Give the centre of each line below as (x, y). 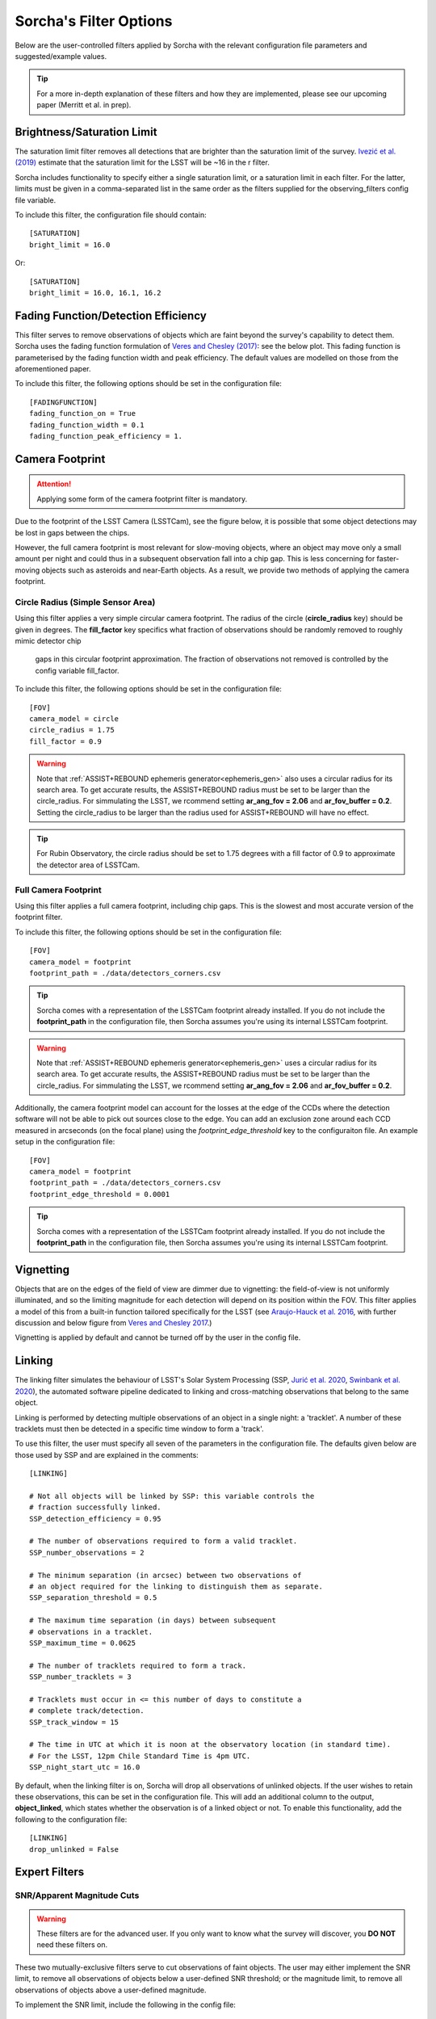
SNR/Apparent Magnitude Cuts (77, 1895)
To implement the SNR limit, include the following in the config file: (125, 2004)
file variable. (36, 200)
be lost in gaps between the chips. (72, 532)
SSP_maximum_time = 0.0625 (83, 1643)
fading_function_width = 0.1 (87, 425)
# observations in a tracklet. (91, 1632)
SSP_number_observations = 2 (87, 1552)
